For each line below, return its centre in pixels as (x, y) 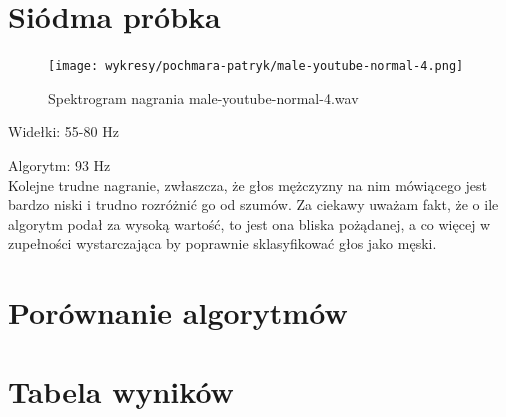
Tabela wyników (121, 390)
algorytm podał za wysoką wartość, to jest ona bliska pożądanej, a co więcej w (249, 223)
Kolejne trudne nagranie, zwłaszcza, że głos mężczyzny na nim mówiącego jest (248, 184)
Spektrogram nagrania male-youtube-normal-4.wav (203, 97)
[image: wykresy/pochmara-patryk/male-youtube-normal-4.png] (256, 66)
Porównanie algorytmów (178, 312)
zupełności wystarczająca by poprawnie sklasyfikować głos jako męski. (222, 243)
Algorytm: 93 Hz (59, 164)
